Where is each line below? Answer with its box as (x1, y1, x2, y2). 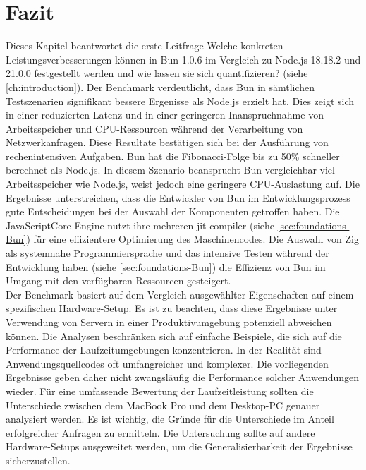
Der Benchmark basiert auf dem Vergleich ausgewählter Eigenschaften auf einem (6, 287, 354, 301)
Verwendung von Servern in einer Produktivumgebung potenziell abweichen (6, 315, 332, 329)
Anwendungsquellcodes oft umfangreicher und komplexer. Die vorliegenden (6, 356, 329, 370)
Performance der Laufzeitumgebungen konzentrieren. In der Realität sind (6, 342, 322, 357)
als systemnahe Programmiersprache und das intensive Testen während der (6, 246, 329, 260)
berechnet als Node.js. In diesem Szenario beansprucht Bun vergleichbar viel (6, 162, 335, 177)
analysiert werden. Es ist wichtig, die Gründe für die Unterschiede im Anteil (6, 411, 334, 426)
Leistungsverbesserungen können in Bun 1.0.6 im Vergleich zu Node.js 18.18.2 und (6, 52, 361, 66)
